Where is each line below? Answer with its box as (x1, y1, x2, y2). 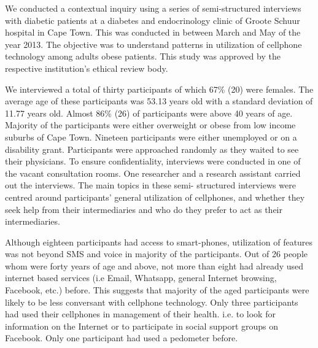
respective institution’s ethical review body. (5, 61, 168, 74)
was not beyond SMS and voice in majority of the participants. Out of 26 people (5, 247, 308, 260)
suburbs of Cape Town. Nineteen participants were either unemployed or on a (5, 130, 297, 143)
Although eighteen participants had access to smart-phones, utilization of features (5, 235, 313, 248)
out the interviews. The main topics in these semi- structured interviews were (5, 179, 296, 191)
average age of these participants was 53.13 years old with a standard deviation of (5, 95, 313, 107)
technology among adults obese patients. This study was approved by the (5, 50, 281, 63)
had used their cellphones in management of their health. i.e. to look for (5, 307, 276, 320)
